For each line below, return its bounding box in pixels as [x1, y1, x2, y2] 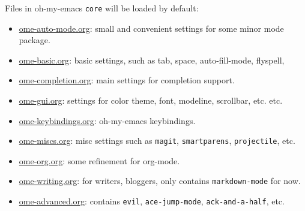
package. [19, 34, 50, 46]
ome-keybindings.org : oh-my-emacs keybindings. [19, 114, 196, 126]
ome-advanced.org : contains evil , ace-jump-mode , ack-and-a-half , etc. [19, 195, 285, 207]
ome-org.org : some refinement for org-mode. [19, 154, 180, 167]
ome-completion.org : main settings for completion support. [19, 74, 235, 86]
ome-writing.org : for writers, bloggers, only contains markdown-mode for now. [19, 174, 301, 187]
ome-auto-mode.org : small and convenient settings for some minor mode [19, 22, 284, 34]
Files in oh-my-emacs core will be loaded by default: [5, 2, 199, 14]
